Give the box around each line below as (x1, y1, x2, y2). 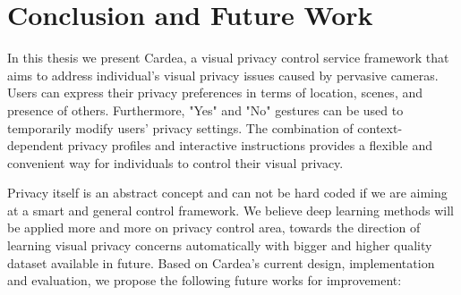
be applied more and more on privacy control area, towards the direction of (7, 218, 421, 237)
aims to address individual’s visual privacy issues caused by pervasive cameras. (7, 65, 439, 84)
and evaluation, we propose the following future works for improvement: (7, 271, 402, 290)
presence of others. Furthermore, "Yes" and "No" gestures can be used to (7, 100, 404, 119)
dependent (7, 136, 64, 155)
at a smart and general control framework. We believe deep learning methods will (7, 200, 454, 219)
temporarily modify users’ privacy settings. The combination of (7, 118, 354, 137)
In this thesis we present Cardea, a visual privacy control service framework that (7, 48, 449, 67)
